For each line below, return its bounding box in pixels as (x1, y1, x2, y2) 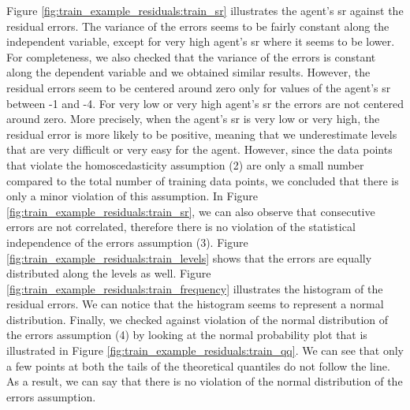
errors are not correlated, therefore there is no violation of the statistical (6, 218, 356, 235)
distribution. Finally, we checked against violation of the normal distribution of (6, 311, 389, 327)
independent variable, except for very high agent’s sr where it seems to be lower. (6, 33, 395, 50)
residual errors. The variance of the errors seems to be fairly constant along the (6, 17, 389, 34)
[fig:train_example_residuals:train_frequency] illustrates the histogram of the (6, 280, 383, 296)
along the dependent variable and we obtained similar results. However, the (6, 64, 371, 80)
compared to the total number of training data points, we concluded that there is (6, 172, 399, 188)
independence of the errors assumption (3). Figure (6, 233, 248, 250)
